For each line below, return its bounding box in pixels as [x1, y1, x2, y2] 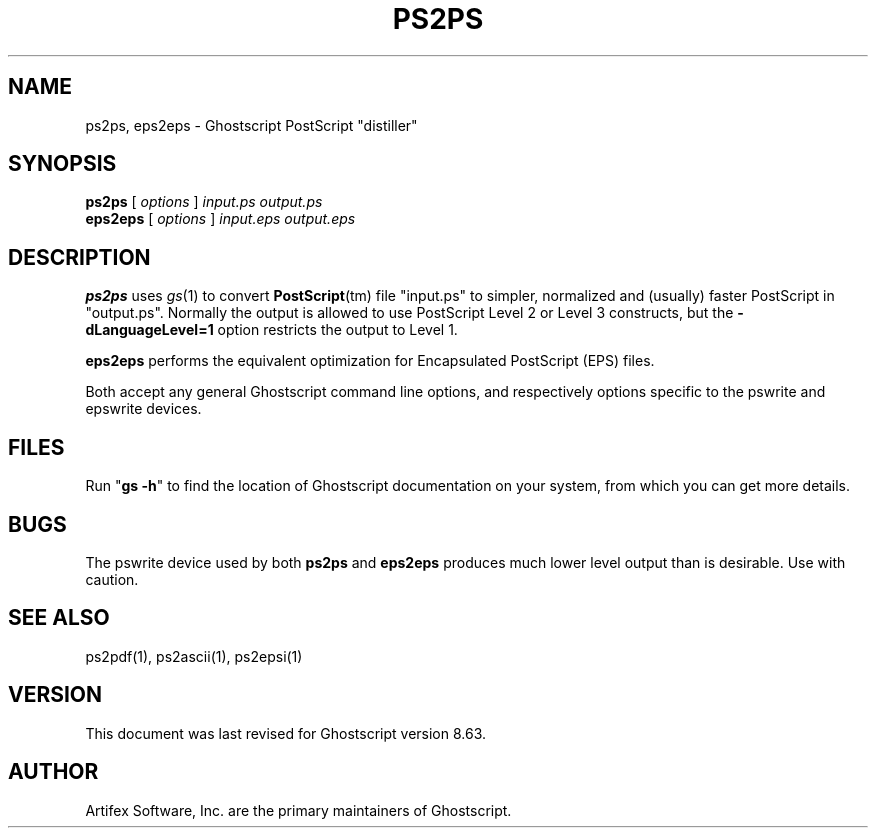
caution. [85, 570, 139, 588]
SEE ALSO [8, 605, 110, 631]
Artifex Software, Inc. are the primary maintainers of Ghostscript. [85, 801, 512, 819]
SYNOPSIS [8, 151, 117, 177]
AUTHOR [8, 759, 99, 785]
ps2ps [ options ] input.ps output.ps [85, 193, 323, 211]
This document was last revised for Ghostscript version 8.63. [85, 724, 487, 742]
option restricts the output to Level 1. [217, 321, 458, 339]
